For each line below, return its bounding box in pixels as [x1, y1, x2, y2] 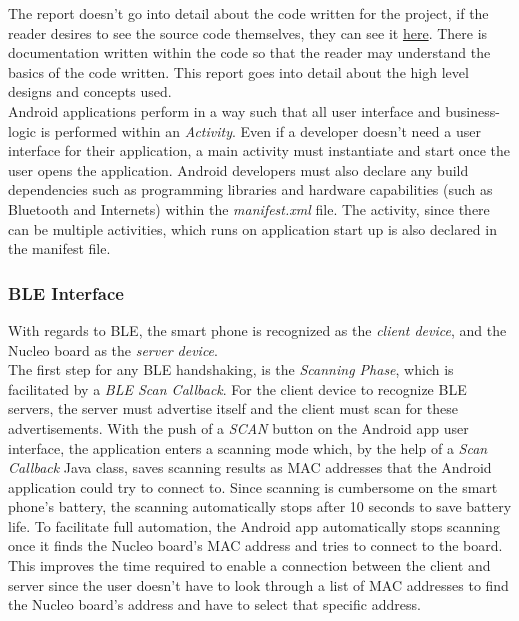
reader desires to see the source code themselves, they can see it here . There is [8, 22, 488, 43]
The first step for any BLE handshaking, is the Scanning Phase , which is [8, 359, 454, 380]
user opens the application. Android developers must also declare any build [8, 159, 469, 180]
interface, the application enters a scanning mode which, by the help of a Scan [8, 437, 488, 458]
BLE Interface [8, 280, 124, 305]
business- [445, 100, 500, 121]
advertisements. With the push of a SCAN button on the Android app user [8, 417, 469, 438]
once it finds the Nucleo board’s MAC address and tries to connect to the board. [8, 535, 503, 556]
